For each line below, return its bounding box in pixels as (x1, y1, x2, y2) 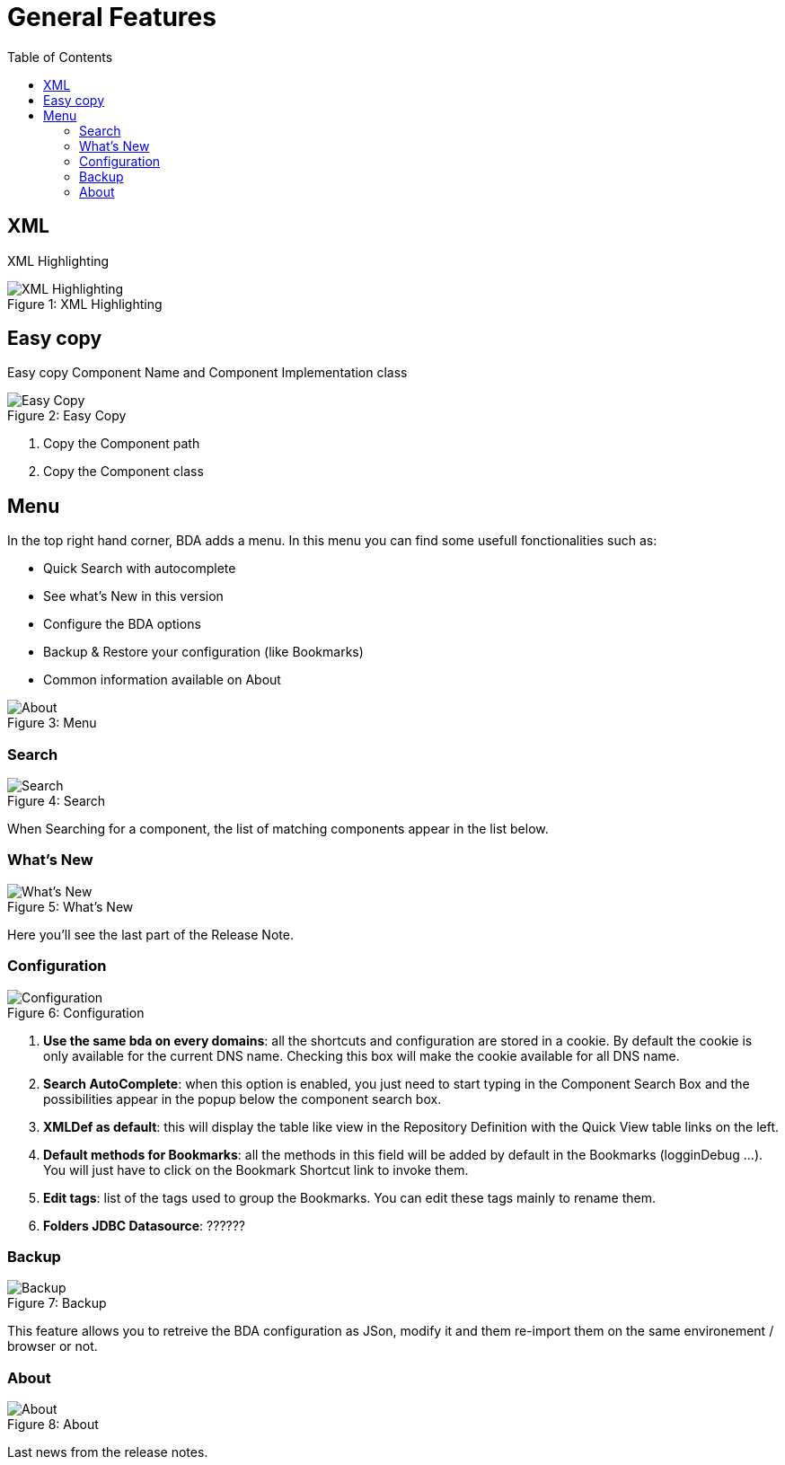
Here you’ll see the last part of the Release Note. (7, 926, 294, 942)
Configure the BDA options (43, 616, 201, 632)
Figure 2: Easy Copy (7, 408, 127, 424)
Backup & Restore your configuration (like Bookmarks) (43, 644, 364, 660)
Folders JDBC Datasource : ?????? (43, 1217, 246, 1233)
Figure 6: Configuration (7, 1004, 145, 1020)
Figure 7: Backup (7, 1295, 107, 1311)
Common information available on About (43, 672, 281, 688)
